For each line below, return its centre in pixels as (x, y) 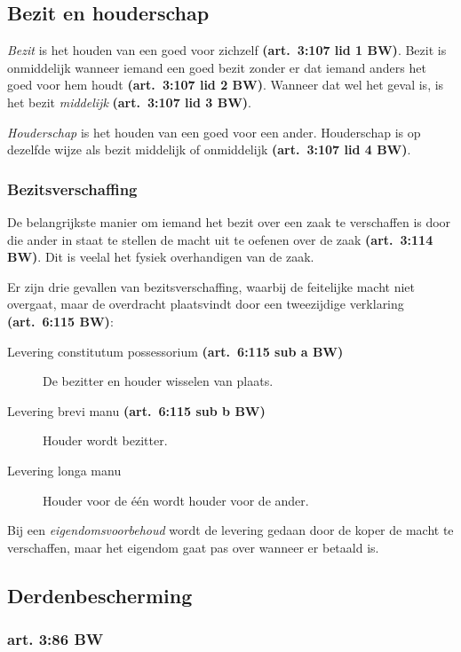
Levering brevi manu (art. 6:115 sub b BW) (136, 410)
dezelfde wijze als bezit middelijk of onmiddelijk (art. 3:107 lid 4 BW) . (209, 149)
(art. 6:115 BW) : (60, 321)
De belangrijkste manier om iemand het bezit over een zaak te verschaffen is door (229, 221)
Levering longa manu (64, 470)
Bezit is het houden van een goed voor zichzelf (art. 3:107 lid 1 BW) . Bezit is (227, 50)
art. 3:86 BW (56, 639)
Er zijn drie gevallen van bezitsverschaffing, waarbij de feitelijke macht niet (211, 286)
